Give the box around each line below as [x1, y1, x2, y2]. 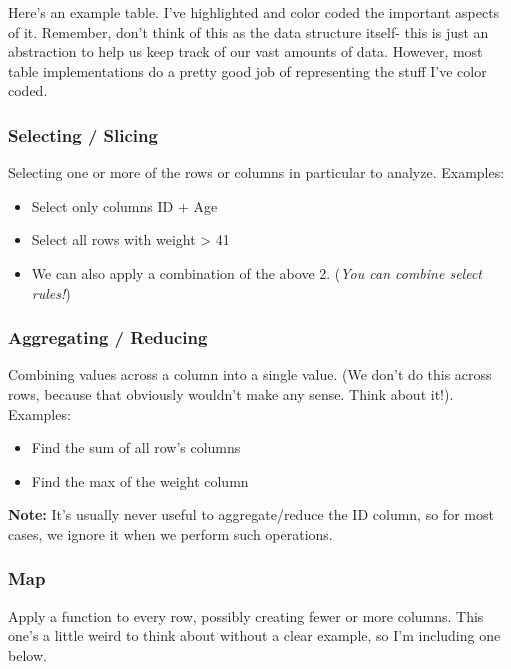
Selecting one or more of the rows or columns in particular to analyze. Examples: [8, 162, 505, 183]
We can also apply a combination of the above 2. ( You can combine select [31, 262, 482, 283]
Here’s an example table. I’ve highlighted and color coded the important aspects [8, 2, 500, 22]
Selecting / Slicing [8, 122, 158, 147]
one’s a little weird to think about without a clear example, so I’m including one [8, 625, 501, 646]
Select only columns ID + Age [31, 195, 218, 216]
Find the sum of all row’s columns [31, 437, 241, 458]
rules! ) [31, 282, 71, 303]
